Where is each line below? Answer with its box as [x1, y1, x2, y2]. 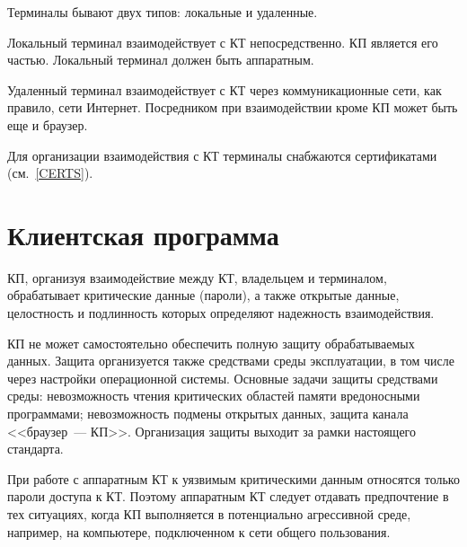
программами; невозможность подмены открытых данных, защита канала [7, 404, 409, 423]
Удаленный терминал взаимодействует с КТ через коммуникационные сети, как [7, 80, 442, 99]
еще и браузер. [7, 115, 88, 134]
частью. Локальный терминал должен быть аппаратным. [7, 50, 314, 69]
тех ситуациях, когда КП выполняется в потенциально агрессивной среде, [7, 505, 411, 523]
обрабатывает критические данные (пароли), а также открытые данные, [7, 286, 400, 304]
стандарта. [7, 439, 64, 458]
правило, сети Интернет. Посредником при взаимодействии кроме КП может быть [7, 98, 458, 117]
